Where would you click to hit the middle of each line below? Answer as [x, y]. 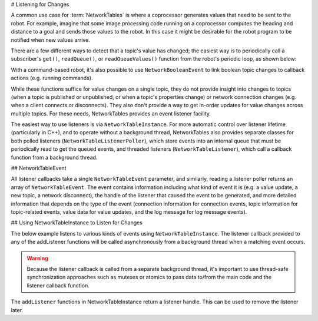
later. [17, 310]
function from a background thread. [54, 157]
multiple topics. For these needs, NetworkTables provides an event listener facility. [111, 113]
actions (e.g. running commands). [52, 78]
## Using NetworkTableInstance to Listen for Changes [77, 223]
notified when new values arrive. [51, 40]
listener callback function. [58, 285]
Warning [37, 258]
